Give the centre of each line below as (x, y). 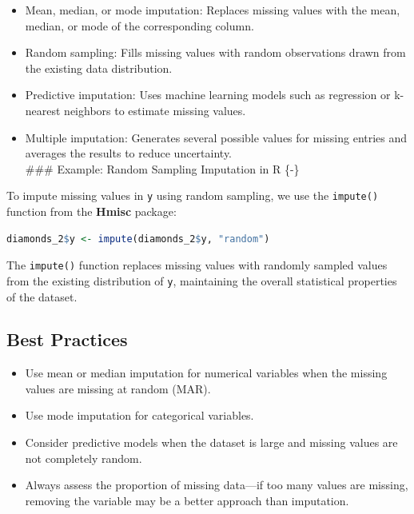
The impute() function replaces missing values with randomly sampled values (197, 265)
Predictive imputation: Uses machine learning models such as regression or (208, 95)
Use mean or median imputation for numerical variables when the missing (206, 373)
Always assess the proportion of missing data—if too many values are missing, (217, 485)
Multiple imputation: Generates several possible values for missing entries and (216, 137)
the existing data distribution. (99, 68)
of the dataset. (42, 296)
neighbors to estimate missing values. (155, 110)
